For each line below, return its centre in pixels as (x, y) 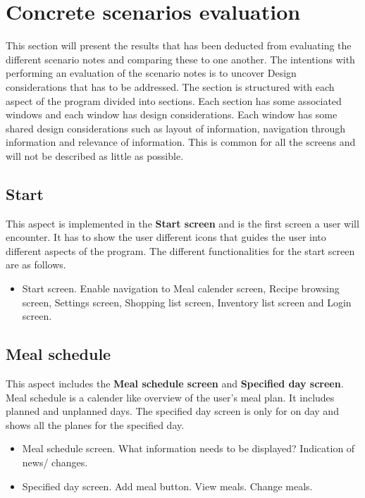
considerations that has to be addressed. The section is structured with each (170, 86)
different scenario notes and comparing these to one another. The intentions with (180, 59)
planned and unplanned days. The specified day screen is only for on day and (172, 411)
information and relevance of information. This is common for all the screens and (181, 142)
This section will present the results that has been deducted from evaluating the (179, 45)
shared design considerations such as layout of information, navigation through (176, 128)
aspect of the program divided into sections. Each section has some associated (174, 100)
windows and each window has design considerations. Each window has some (172, 114)
